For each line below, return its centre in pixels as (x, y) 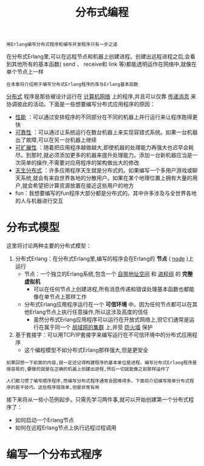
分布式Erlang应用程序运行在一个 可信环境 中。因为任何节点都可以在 (108, 305)
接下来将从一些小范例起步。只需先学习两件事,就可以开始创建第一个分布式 (98, 400)
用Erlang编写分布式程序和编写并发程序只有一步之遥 (62, 44)
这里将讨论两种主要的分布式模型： (49, 246)
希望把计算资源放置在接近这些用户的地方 (83, 186)
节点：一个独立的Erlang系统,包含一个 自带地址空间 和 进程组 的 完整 (108, 274)
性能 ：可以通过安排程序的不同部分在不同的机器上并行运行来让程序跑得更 (106, 117)
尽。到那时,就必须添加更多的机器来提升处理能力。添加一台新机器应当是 (104, 155)
